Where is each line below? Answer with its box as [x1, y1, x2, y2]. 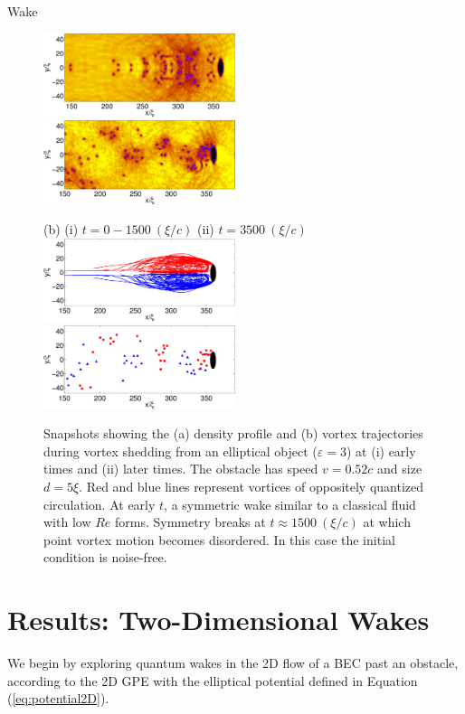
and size [377, 459, 422, 478]
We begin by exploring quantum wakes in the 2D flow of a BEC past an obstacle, [7, 653, 459, 672]
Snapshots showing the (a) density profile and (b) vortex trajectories [43, 424, 423, 443]
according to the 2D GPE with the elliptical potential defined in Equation [7, 671, 418, 690]
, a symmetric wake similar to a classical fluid [164, 494, 416, 513]
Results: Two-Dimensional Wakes [7, 601, 430, 638]
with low [43, 512, 91, 531]
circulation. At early [43, 494, 156, 513]
